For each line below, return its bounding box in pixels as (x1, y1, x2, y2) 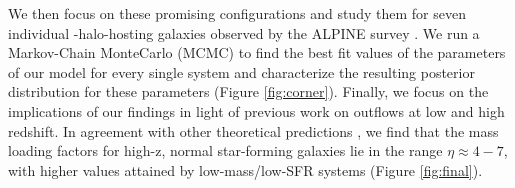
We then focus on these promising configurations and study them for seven (8, 3, 466, 23)
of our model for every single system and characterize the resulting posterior (8, 61, 475, 82)
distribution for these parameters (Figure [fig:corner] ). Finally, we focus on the (8, 81, 489, 102)
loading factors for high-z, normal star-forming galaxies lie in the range (8, 140, 443, 161)
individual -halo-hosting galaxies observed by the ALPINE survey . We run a (8, 22, 480, 43)
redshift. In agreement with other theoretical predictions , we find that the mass (8, 120, 499, 141)
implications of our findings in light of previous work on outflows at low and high (8, 100, 505, 121)
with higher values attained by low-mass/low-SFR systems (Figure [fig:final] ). (8, 159, 483, 180)
